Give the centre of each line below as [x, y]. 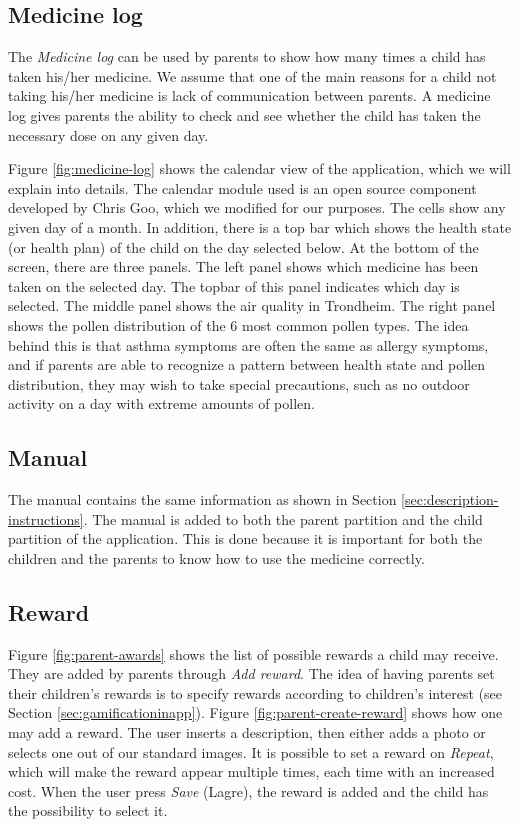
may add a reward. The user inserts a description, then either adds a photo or [247, 732]
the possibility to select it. [88, 810]
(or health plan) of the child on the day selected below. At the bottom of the [243, 246]
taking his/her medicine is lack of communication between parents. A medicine [249, 95]
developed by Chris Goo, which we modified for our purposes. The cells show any [257, 207]
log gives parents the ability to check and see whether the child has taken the [244, 114]
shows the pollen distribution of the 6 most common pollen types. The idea [238, 324]
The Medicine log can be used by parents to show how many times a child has [247, 56]
